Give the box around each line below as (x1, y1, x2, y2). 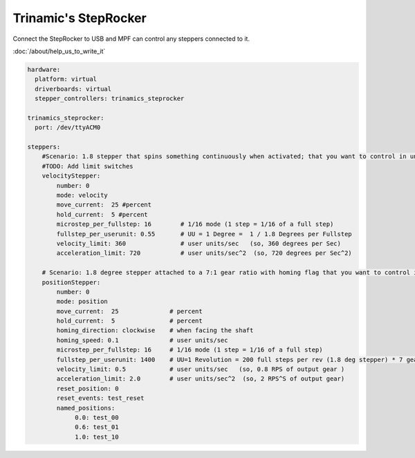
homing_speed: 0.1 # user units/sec (56, 336, 228, 344)
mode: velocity (56, 191, 109, 199)
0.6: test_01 (75, 423, 119, 431)
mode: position (56, 298, 109, 305)
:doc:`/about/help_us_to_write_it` (12, 47, 106, 55)
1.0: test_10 (75, 432, 119, 441)
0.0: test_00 (75, 413, 119, 421)
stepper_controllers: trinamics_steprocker (35, 95, 185, 103)
